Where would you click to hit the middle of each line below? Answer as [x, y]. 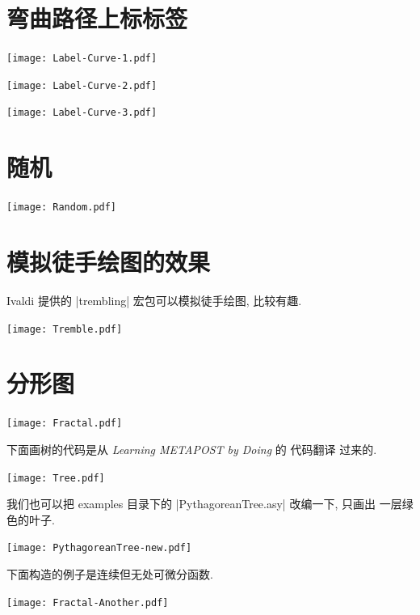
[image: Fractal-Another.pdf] [88, 602]
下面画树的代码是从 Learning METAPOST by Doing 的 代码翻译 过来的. [192, 450]
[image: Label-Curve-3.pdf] [82, 113]
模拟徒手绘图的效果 [109, 262]
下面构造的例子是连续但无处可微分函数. [110, 574]
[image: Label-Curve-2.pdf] [82, 85]
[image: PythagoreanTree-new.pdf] [99, 548]
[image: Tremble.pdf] [65, 329]
